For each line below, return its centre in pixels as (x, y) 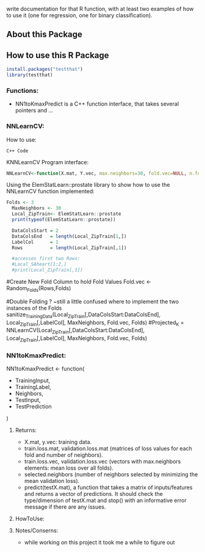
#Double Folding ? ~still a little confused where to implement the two (92, 301)
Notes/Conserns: (37, 531)
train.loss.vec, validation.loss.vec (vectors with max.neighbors (103, 462)
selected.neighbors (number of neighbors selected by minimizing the (111, 474)
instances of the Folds (34, 308)
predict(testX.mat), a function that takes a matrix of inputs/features (108, 487)
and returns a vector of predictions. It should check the (94, 494)
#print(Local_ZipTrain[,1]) (48, 270)
